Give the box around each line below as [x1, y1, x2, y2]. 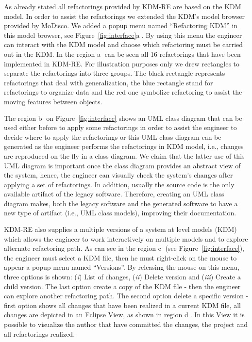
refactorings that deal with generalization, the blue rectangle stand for [4, 77, 213, 87]
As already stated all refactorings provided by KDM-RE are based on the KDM [4, 1, 241, 11]
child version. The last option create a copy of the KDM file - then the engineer [4, 281, 241, 291]
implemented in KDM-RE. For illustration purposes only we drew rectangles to [4, 58, 240, 68]
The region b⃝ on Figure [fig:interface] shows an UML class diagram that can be [4, 113, 242, 123]
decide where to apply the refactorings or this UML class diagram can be [4, 131, 221, 142]
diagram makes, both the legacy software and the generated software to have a [4, 198, 238, 208]
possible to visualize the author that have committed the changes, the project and [4, 319, 248, 329]
